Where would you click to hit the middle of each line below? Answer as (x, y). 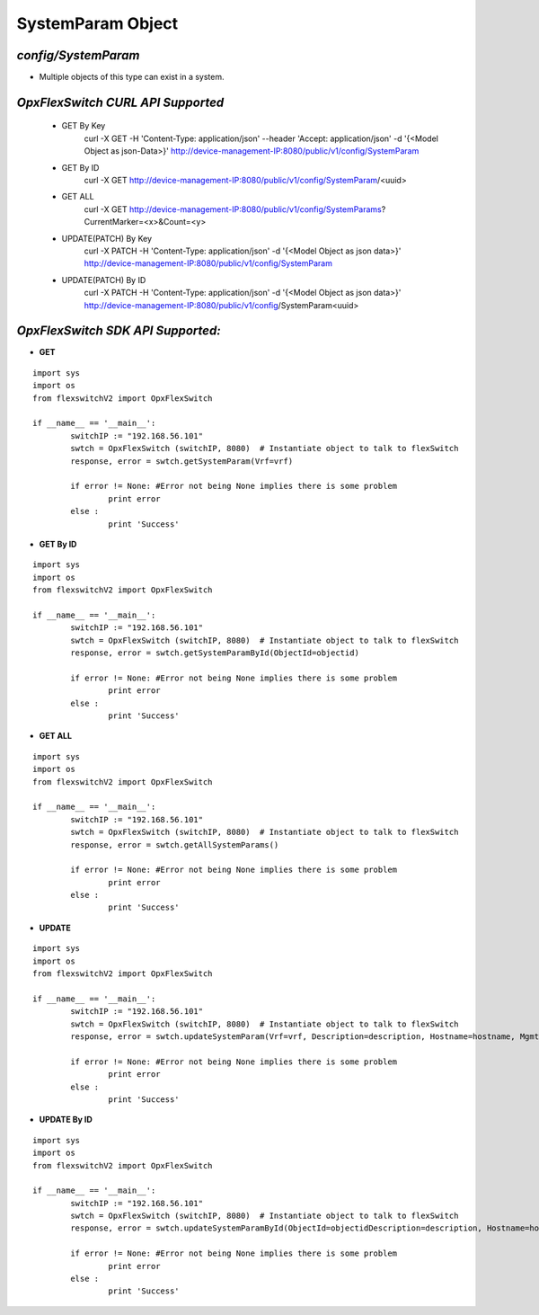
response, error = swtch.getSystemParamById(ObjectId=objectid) (215, 653)
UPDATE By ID (66, 1120)
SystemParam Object (97, 23)
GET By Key (84, 126)
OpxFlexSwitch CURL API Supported (120, 102)
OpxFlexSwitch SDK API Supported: (119, 331)
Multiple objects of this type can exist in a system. (132, 77)
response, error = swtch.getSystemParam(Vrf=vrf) (182, 461)
